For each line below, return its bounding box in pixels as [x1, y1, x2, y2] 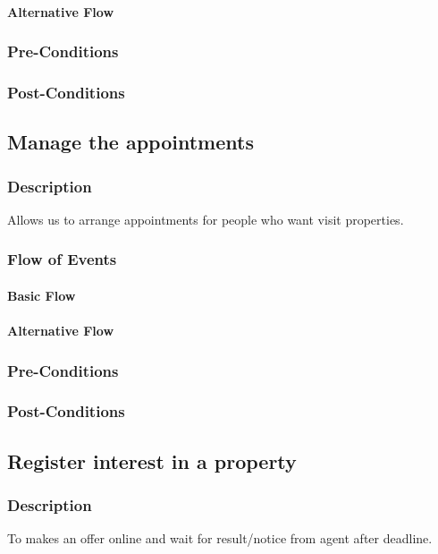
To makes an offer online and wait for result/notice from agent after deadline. [7, 529, 433, 548]
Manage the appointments [7, 128, 254, 156]
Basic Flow [7, 286, 76, 304]
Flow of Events [7, 248, 117, 270]
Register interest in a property [7, 447, 297, 474]
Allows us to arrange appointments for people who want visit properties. [7, 209, 404, 228]
